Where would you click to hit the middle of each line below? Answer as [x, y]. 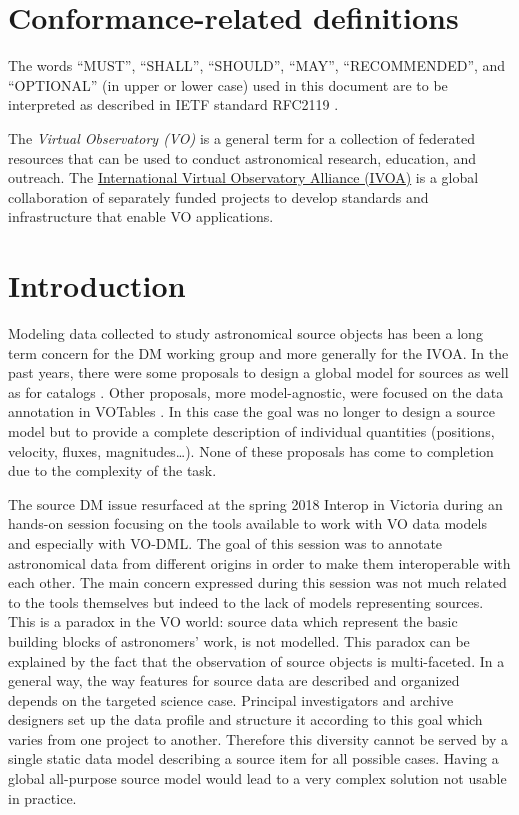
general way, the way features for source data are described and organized [234, 680]
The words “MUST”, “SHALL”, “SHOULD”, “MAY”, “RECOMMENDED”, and [257, 65]
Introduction [97, 285]
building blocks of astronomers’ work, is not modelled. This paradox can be [239, 640]
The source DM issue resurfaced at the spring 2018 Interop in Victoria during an [255, 503]
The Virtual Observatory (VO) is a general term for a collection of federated [242, 137]
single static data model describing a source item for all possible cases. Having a [253, 758]
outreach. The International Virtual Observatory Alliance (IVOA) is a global [243, 177]
